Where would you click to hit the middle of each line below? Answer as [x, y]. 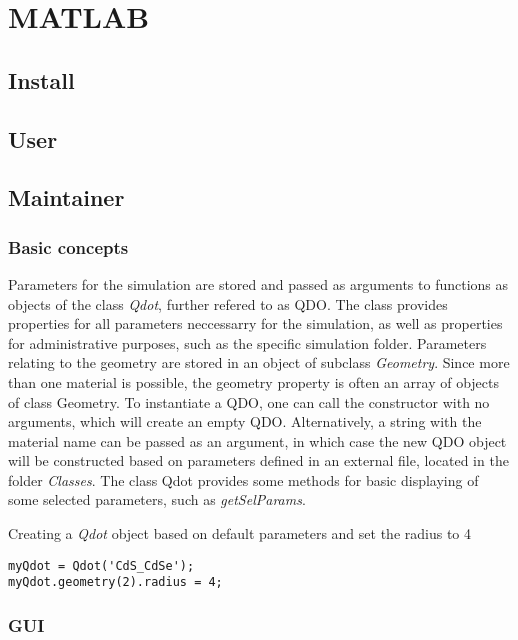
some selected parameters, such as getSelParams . [157, 499]
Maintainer [66, 197]
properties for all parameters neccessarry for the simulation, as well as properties [255, 323]
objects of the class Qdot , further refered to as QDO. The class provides [228, 303]
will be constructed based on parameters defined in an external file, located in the [258, 460]
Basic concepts [68, 246]
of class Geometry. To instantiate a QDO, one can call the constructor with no [249, 401]
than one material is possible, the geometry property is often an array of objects [254, 381]
